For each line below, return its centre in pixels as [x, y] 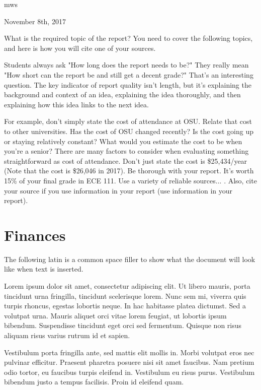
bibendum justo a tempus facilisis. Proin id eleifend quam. [94, 382]
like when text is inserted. [44, 269]
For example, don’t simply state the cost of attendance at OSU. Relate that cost [128, 121]
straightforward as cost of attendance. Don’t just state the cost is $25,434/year [126, 160]
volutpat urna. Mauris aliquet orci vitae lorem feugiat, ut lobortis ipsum [115, 315]
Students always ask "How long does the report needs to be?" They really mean [126, 65]
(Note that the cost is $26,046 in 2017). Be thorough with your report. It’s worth [129, 171]
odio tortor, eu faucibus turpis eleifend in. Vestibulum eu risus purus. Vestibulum [129, 372]
